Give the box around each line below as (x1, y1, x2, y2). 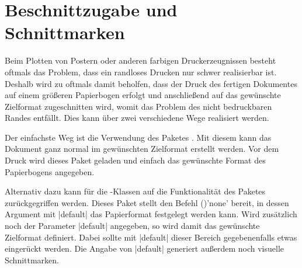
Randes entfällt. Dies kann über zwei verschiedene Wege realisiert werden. (5, 112, 269, 124)
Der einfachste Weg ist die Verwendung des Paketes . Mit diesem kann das (5, 131, 272, 143)
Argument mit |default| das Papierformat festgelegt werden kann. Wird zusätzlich (5, 208, 297, 220)
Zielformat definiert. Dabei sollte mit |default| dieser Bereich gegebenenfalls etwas (5, 231, 297, 243)
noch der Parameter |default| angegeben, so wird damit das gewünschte (5, 220, 260, 232)
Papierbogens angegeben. (5, 165, 95, 177)
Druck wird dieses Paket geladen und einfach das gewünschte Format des (5, 154, 266, 166)
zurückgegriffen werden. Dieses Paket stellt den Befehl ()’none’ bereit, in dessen (5, 196, 289, 208)
